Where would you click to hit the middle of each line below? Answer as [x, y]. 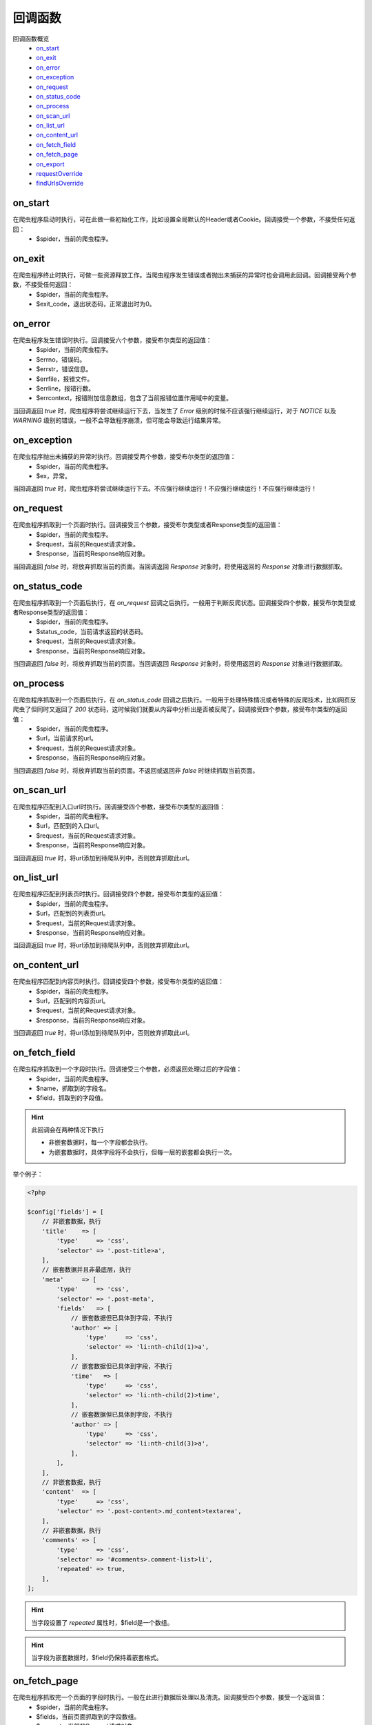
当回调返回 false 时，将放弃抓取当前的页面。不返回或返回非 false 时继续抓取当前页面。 [136, 770]
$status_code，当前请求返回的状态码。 [92, 631]
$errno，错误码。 [61, 359]
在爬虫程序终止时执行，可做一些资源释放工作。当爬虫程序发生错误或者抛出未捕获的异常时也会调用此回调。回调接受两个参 [185, 275]
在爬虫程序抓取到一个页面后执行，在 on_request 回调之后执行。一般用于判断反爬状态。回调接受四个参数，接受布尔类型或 [184, 602]
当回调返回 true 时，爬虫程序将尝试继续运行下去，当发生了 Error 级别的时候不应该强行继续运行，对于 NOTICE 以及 [175, 411]
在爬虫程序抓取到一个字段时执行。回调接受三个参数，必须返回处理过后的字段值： [127, 1069]
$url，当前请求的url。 [67, 738]
